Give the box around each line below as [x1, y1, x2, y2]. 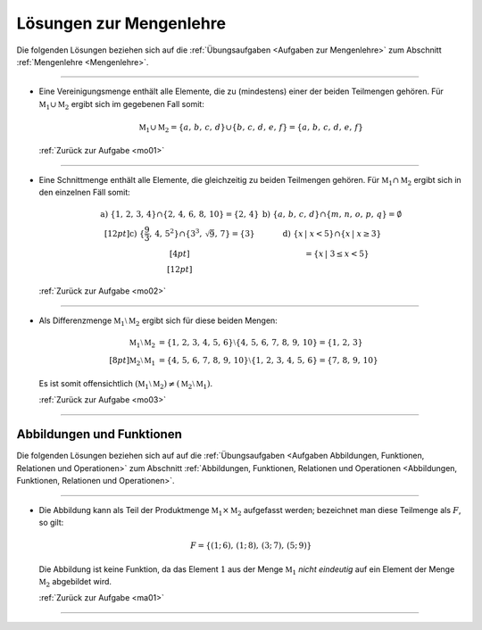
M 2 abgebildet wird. [38, 576, 112, 589]
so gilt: [38, 517, 64, 527]
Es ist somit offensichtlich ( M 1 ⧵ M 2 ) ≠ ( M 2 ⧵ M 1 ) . [38, 378, 213, 391]
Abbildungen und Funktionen [16, 427, 182, 442]
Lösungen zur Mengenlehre [16, 13, 227, 33]
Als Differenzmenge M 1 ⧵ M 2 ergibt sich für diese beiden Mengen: [38, 315, 278, 327]
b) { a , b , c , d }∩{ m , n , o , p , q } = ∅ [262, 210, 403, 220]
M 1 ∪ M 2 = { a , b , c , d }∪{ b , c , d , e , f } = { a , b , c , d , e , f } [138, 121, 363, 134]
